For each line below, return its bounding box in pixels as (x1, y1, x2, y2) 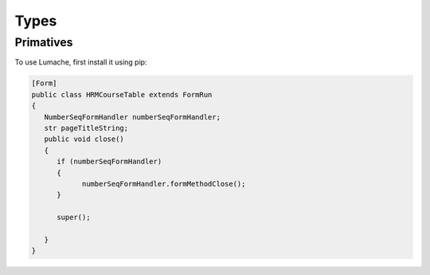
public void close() (44, 135, 125, 143)
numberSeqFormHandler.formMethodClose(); (81, 179, 246, 188)
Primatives (14, 35, 73, 49)
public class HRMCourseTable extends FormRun (31, 90, 213, 99)
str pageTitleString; (44, 124, 129, 132)
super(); (57, 213, 91, 222)
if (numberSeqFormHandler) (57, 157, 162, 167)
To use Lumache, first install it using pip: (14, 57, 147, 67)
